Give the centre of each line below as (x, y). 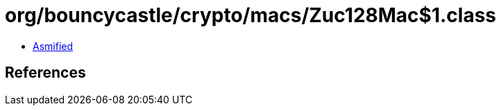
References (45, 73)
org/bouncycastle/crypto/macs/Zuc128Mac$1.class (251, 15)
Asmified (53, 46)
